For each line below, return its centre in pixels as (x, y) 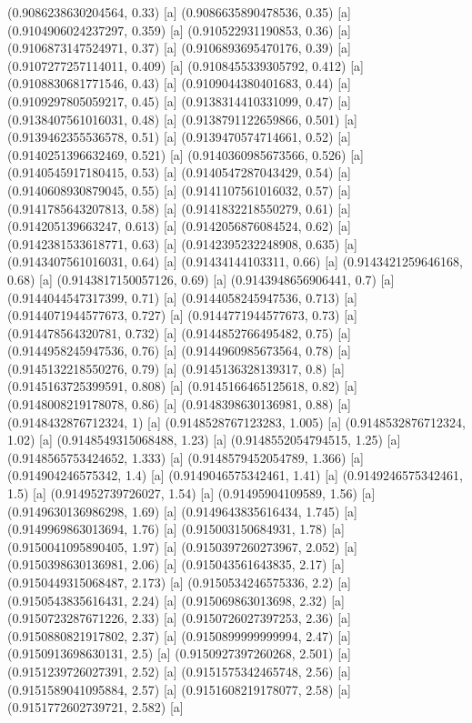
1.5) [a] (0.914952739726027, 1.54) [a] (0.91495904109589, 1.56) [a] (191, 493)
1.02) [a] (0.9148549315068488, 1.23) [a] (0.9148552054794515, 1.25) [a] (204, 440)
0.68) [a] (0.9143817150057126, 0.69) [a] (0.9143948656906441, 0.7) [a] (201, 279)
